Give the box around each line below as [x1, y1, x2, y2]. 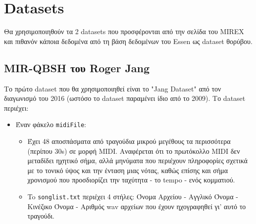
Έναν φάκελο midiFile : [15, 119, 86, 130]
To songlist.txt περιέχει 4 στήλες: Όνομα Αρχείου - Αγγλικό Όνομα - [27, 191, 238, 201]
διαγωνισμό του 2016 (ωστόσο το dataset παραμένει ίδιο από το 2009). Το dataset [4, 93, 246, 103]
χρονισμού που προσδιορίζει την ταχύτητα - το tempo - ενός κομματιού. [27, 175, 235, 185]
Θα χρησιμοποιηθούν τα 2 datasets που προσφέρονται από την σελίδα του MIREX [4, 26, 244, 37]
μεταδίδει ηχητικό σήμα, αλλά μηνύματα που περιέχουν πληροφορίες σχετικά [27, 155, 248, 166]
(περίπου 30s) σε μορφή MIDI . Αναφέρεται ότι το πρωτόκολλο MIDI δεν [27, 145, 240, 156]
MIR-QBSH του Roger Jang [4, 60, 150, 75]
